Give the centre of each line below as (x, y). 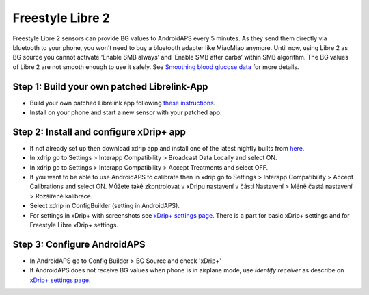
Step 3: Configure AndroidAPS (79, 244)
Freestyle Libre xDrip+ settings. (74, 225)
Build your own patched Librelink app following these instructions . (123, 103)
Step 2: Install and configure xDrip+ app (99, 132)
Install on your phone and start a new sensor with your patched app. (126, 112)
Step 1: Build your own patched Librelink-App (110, 87)
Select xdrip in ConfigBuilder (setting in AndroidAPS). (105, 206)
